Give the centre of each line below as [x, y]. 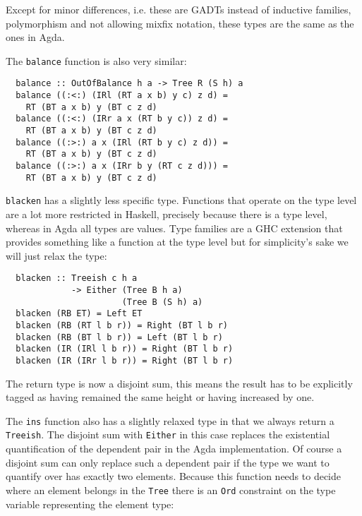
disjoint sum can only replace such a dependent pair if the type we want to [168, 462]
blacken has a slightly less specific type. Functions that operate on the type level [181, 200]
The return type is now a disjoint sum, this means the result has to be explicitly [179, 383]
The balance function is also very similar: [96, 60]
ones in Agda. [35, 37]
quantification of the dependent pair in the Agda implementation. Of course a [174, 449]
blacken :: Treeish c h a [77, 278]
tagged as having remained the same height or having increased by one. [160, 397]
